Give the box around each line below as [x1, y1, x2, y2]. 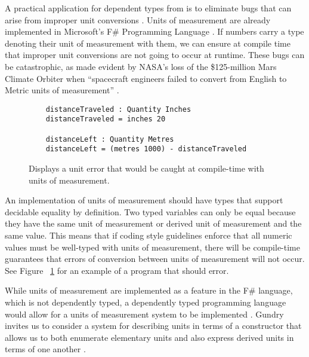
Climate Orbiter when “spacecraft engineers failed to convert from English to [5, 72, 287, 84]
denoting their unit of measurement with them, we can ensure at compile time [5, 36, 291, 49]
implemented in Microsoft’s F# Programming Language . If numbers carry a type [5, 25, 304, 38]
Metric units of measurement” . [5, 84, 119, 96]
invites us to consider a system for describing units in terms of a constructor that [5, 319, 302, 332]
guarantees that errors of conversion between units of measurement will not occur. [5, 252, 305, 265]
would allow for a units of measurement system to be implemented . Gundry [5, 307, 284, 320]
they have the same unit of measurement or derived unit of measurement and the [5, 217, 302, 230]
